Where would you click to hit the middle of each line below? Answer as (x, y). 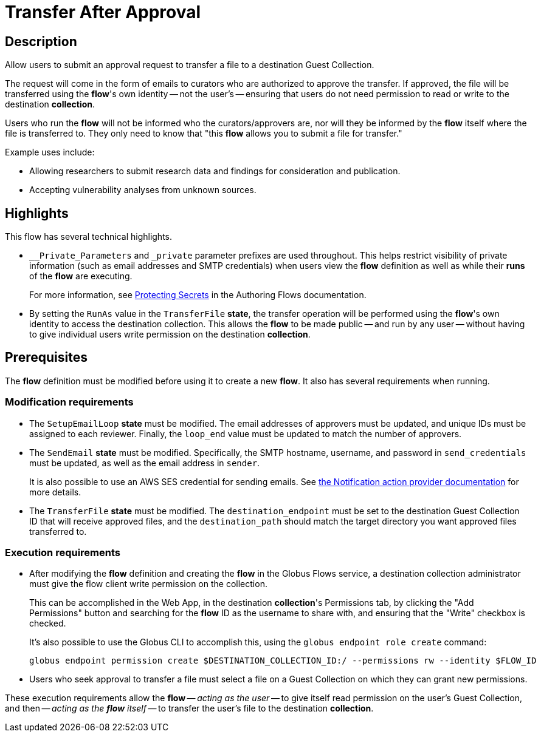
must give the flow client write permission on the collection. (148, 584)
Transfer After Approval (103, 12)
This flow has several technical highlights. (89, 237)
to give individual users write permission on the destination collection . (170, 335)
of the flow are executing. (81, 276)
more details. (55, 492)
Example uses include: (50, 152)
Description (41, 41)
